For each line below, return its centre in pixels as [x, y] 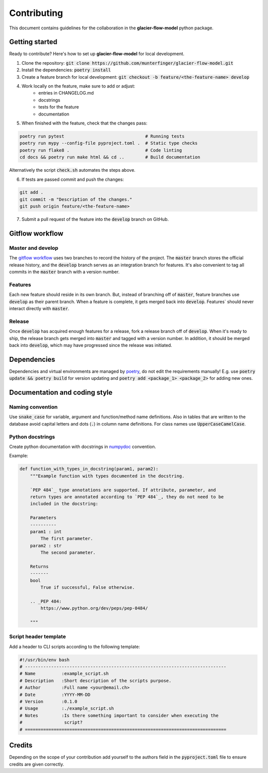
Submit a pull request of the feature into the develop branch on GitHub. [95, 220]
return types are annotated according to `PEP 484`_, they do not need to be [127, 497]
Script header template [38, 637]
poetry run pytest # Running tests [102, 136]
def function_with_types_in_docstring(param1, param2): [89, 469]
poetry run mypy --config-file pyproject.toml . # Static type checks [109, 143]
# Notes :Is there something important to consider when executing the [119, 715]
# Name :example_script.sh [64, 674]
